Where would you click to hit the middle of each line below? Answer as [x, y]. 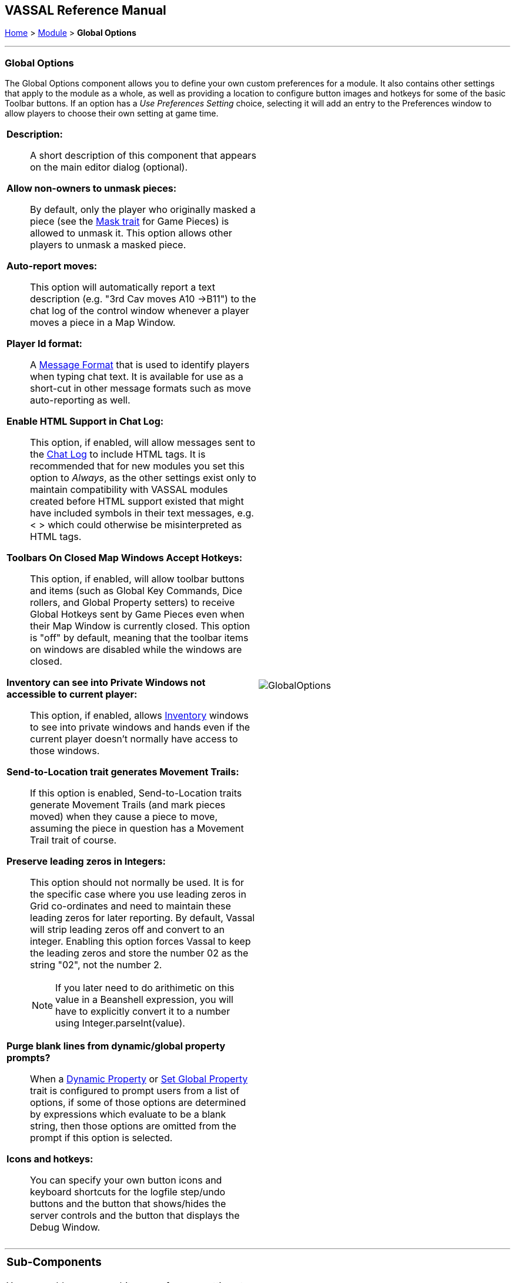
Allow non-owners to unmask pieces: [92, 189]
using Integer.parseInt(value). [120, 1023]
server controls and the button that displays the [135, 1216]
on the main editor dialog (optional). [109, 167]
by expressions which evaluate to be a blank [128, 1114]
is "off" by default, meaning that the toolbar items [139, 638]
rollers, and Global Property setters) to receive [133, 603]
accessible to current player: [72, 694]
